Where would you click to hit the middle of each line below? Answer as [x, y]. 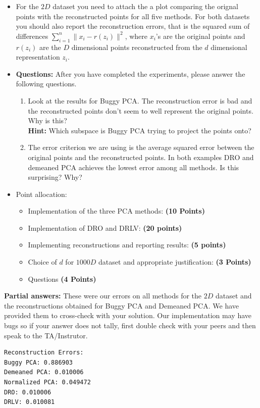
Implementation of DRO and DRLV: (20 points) [105, 227]
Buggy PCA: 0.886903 [39, 362]
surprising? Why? [55, 177]
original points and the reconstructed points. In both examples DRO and [141, 157]
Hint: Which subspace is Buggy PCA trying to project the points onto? [140, 130]
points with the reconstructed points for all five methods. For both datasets [133, 16]
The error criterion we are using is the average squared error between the [141, 147]
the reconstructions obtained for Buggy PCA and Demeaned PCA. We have [121, 305]
